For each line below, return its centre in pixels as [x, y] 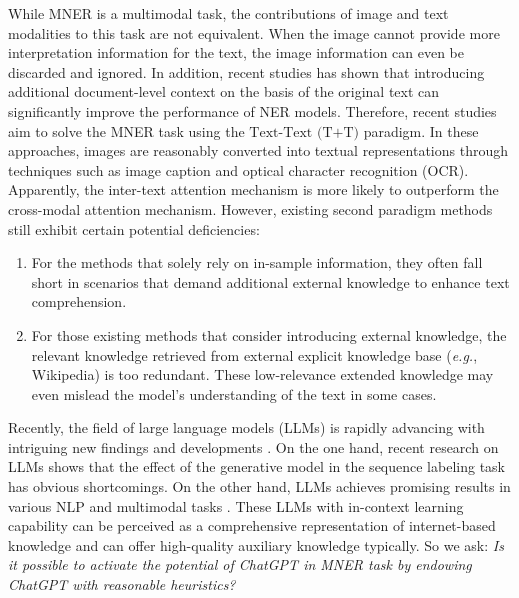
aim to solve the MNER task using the [126, 130]
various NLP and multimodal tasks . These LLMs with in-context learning [236, 505]
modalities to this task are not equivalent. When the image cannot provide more [254, 32]
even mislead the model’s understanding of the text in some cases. [234, 393]
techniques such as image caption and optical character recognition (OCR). [238, 169]
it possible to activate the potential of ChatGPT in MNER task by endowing [240, 564]
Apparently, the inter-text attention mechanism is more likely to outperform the [253, 189]
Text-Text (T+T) [304, 132]
